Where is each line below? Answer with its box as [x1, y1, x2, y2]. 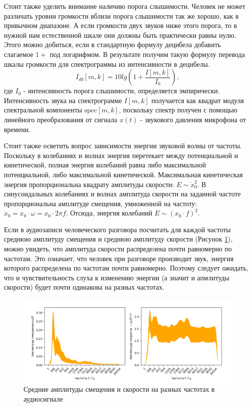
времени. [4, 124, 30, 134]
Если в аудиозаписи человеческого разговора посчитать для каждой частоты [4, 224, 231, 234]
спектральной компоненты [4, 105, 83, 115]
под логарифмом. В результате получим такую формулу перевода [50, 49, 245, 59]
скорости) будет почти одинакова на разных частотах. [4, 282, 165, 292]
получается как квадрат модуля [151, 95, 244, 105]
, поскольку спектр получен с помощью [119, 105, 237, 115]
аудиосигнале [24, 393, 63, 404]
